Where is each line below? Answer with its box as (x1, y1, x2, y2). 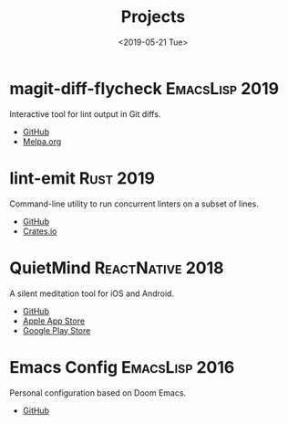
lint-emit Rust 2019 (9, 167, 155, 188)
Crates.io (22, 226, 57, 237)
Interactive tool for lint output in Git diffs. (9, 108, 161, 120)
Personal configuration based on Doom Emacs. (9, 387, 187, 398)
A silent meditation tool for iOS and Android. (9, 288, 175, 299)
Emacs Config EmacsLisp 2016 (9, 356, 235, 377)
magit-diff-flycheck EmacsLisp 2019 (9, 78, 280, 99)
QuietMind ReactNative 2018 (9, 258, 224, 278)
